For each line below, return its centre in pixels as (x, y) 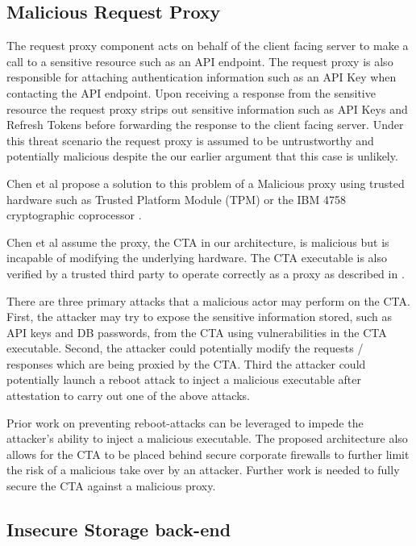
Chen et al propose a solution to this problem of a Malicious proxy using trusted (206, 183)
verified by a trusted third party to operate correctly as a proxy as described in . (206, 273)
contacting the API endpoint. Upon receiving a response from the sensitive (191, 92)
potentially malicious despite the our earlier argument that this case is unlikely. (202, 156)
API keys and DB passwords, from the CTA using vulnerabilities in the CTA (197, 332)
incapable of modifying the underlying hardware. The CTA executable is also (197, 258)
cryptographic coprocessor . (74, 215)
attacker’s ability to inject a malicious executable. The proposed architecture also (207, 438)
